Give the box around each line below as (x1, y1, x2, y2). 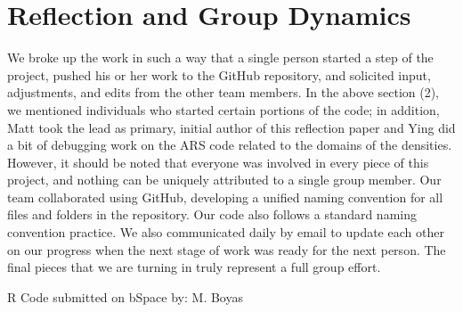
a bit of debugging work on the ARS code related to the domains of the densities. (7, 135, 452, 154)
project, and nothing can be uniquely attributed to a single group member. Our (7, 170, 442, 189)
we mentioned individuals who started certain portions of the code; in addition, (7, 100, 440, 119)
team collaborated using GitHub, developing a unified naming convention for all (7, 187, 443, 206)
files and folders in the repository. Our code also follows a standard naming (7, 205, 417, 224)
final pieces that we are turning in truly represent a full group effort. (7, 258, 381, 276)
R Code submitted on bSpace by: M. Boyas (7, 287, 243, 306)
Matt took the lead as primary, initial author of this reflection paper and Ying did (7, 118, 456, 136)
